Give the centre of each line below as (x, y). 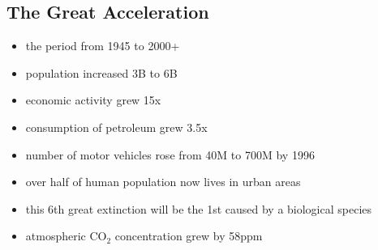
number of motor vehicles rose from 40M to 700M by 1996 (170, 154)
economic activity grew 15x (93, 100)
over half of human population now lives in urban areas (163, 182)
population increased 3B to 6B (101, 72)
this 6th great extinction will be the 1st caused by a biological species (199, 208)
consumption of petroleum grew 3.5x (116, 127)
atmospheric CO (66, 236)
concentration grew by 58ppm (189, 236)
